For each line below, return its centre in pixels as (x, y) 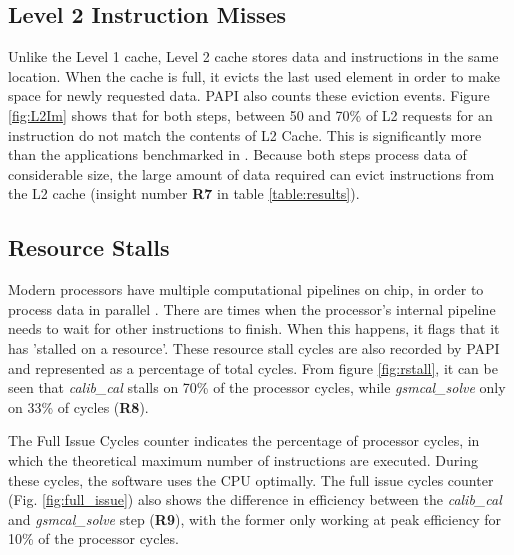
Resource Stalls (89, 247)
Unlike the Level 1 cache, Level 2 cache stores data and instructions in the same (253, 56)
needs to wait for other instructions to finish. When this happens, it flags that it (254, 328)
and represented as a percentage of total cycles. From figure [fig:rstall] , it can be (253, 367)
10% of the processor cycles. (93, 538)
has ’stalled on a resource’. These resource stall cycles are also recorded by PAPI (254, 347)
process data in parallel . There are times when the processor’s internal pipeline (252, 308)
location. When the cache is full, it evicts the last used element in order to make (254, 75)
